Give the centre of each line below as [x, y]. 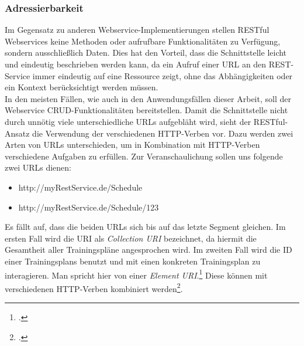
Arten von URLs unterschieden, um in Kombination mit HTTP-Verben [132, 145]
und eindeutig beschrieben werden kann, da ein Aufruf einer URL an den [136, 64]
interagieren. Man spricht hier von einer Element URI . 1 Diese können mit [136, 274]
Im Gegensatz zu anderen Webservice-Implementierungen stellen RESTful [137, 30]
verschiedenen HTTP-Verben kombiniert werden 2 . [94, 287]
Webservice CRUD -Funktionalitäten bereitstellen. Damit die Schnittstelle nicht [146, 110]
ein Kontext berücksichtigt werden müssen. [82, 87]
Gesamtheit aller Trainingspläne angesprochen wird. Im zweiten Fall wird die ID [148, 250]
